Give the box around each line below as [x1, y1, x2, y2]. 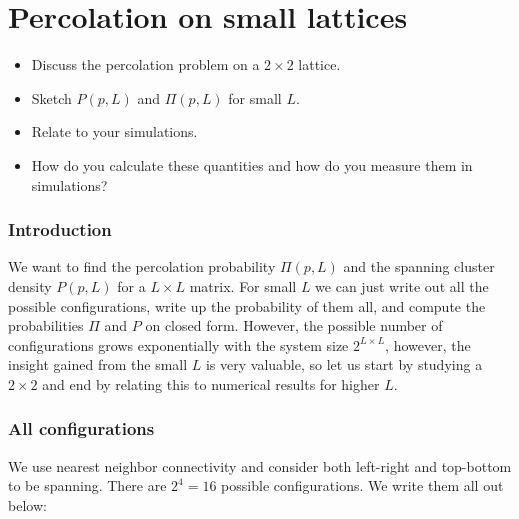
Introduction [8, 217, 112, 242]
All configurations [8, 416, 155, 441]
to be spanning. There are [8, 475, 167, 496]
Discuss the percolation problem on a [31, 54, 260, 75]
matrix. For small [189, 275, 297, 296]
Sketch [31, 87, 72, 108]
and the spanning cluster [343, 256, 495, 277]
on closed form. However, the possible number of [145, 315, 443, 336]
